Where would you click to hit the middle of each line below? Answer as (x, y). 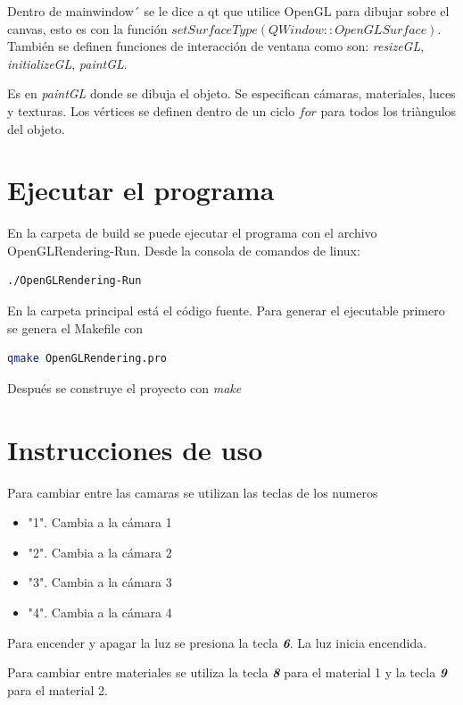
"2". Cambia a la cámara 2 (100, 552)
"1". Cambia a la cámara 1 (100, 522)
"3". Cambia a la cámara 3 (100, 582)
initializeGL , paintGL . (67, 63)
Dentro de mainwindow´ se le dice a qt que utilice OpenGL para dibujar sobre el (228, 11)
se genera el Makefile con (75, 327)
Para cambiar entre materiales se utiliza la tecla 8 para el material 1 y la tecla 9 (227, 672)
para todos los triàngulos (389, 110)
